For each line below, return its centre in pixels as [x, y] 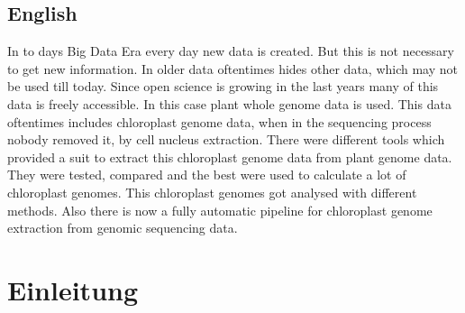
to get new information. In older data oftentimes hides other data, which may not [232, 68]
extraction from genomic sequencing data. [123, 228]
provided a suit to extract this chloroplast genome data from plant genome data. [230, 156]
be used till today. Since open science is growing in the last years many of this [223, 86]
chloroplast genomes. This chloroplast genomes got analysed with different [212, 192]
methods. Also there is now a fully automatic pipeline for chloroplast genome [220, 210]
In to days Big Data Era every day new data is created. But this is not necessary [231, 51]
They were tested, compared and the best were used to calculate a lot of [207, 175]
